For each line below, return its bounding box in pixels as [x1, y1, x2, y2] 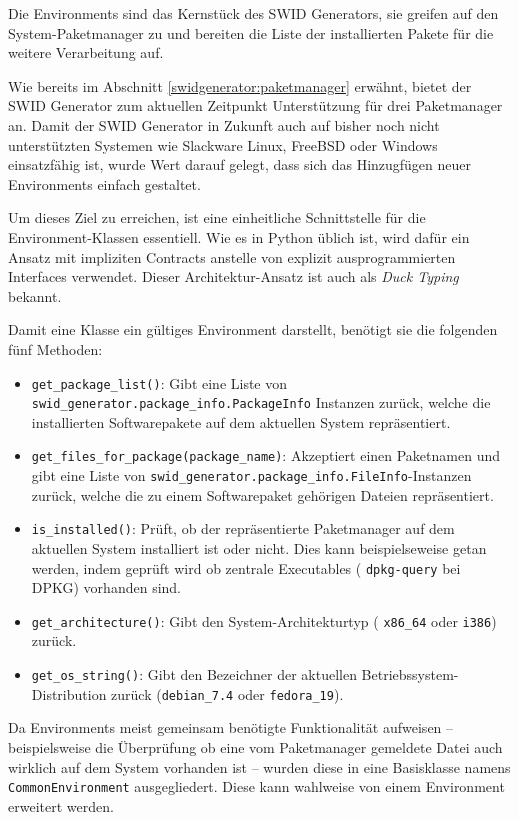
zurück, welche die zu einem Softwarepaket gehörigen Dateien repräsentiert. [31, 484, 494, 505]
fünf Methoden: [8, 338, 103, 359]
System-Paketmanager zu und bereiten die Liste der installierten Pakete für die [8, 22, 494, 43]
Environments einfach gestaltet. [8, 173, 201, 194]
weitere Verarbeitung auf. [8, 42, 164, 63]
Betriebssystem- [361, 664, 459, 685]
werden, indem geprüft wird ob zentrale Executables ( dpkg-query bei [31, 557, 461, 578]
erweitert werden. [8, 795, 114, 816]
